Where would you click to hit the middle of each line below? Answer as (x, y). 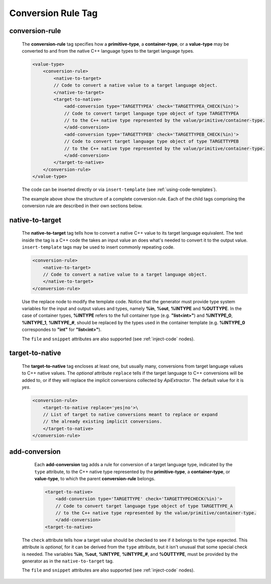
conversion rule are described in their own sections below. (82, 206)
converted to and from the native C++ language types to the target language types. (108, 51)
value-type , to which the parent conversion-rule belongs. (95, 478)
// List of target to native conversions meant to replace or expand (130, 414)
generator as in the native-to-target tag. (68, 561)
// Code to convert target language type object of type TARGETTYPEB (152, 141)
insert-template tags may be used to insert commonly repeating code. (98, 247)
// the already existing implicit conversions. (103, 422)
